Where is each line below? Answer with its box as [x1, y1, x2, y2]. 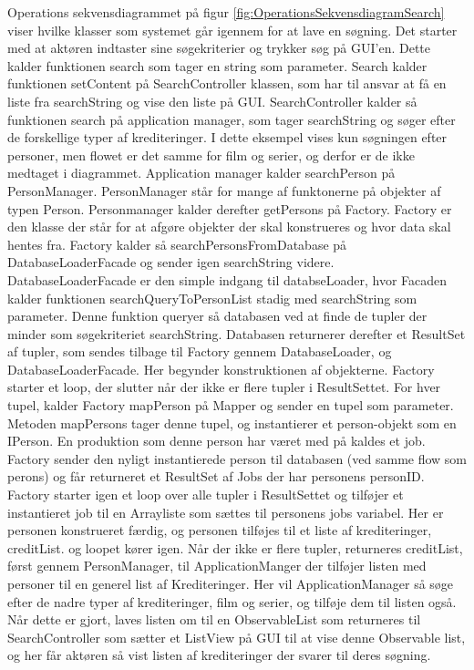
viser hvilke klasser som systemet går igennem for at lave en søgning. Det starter [7, 20, 458, 39]
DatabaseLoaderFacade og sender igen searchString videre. [7, 253, 335, 272]
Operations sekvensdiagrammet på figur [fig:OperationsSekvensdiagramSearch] [7, 3, 445, 21]
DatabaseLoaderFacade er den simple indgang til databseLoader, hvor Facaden [7, 270, 448, 289]
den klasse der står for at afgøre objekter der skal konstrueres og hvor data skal [7, 217, 451, 236]
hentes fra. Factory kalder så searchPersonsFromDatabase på [7, 234, 347, 253]
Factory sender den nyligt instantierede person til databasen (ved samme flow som [7, 448, 468, 468]
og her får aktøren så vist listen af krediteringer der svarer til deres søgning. [7, 645, 431, 665]
